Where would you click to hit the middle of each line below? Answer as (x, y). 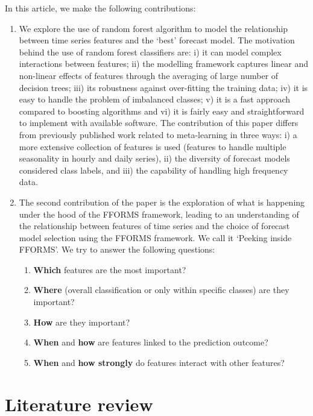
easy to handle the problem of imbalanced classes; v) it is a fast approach (155, 99)
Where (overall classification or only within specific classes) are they (161, 290)
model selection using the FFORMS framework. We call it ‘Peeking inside (155, 237)
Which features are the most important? (110, 269)
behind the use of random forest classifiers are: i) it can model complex (150, 52)
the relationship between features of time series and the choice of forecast (154, 226)
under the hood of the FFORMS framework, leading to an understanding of (159, 214)
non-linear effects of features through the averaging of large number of (149, 75)
